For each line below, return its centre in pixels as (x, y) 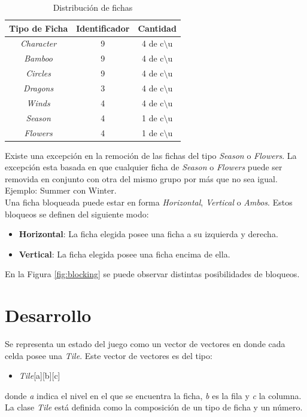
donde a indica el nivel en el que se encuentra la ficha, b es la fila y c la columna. (153, 395)
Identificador (103, 28)
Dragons (39, 88)
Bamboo (39, 58)
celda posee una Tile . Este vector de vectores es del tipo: (109, 355)
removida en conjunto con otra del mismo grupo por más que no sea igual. (141, 178)
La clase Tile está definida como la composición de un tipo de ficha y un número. (154, 407)
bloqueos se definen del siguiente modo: (77, 214)
